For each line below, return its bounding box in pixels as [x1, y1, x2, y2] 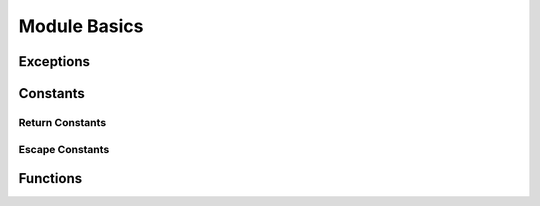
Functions [18, 170, 83, 187]
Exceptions [18, 53, 90, 70]
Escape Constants [18, 142, 110, 156]
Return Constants [18, 115, 107, 129]
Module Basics [18, 15, 144, 37]
